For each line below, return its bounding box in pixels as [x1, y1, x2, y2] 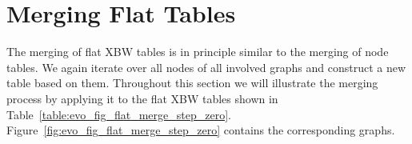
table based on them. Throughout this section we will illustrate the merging [6, 74, 378, 91]
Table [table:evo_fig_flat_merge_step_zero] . [6, 106, 231, 122]
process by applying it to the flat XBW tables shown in [6, 90, 278, 106]
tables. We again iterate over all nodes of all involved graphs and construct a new [6, 58, 406, 75]
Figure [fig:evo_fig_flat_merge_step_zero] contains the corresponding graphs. [6, 122, 395, 138]
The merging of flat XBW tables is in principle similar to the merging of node [6, 43, 389, 60]
